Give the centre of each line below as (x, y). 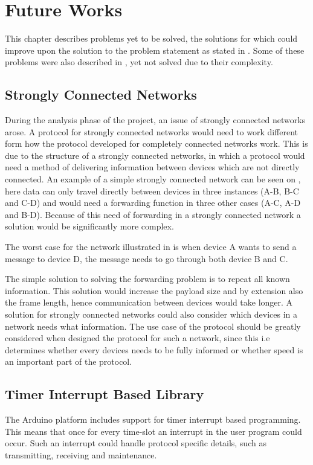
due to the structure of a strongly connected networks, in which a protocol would (155, 155)
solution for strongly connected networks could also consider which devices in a (151, 314)
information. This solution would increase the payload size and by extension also (154, 290)
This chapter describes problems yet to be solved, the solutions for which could (151, 38)
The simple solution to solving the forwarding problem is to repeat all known (147, 279)
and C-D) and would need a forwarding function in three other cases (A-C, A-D (153, 203)
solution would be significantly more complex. (89, 226)
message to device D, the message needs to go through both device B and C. (147, 258)
